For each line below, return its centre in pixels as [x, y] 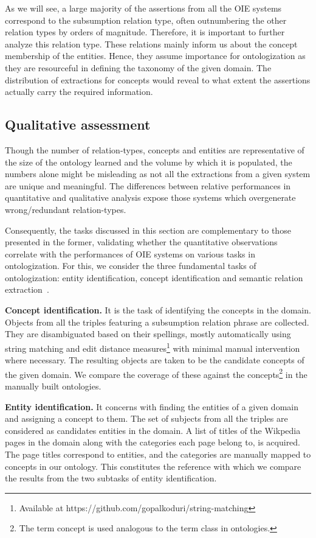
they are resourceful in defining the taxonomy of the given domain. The [138, 67]
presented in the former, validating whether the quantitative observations [141, 242]
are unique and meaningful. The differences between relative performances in [148, 185]
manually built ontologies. [53, 386]
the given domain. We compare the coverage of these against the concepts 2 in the [156, 373]
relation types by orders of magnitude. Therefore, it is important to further [145, 32]
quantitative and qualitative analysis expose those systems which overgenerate [150, 197]
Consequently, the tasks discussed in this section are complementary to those [148, 230]
